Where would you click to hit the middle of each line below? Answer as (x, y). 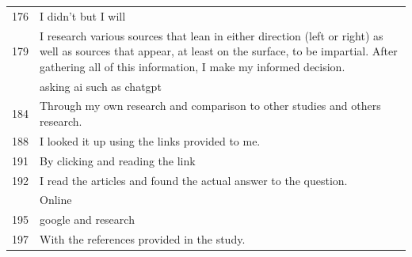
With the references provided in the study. (143, 239)
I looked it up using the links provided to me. (150, 140)
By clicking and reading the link (118, 160)
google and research (87, 219)
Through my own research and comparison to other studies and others (210, 106)
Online (56, 200)
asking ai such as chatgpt (101, 86)
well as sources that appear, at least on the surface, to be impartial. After (219, 51)
